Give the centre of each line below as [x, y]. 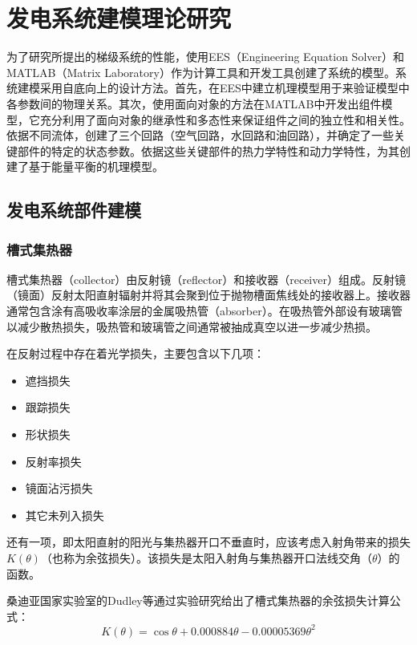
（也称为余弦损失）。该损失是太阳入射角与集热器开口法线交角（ [206, 558]
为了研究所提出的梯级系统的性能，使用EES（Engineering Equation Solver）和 [205, 57]
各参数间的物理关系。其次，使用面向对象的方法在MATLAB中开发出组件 [194, 103]
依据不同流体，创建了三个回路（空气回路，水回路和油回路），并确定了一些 [200, 135]
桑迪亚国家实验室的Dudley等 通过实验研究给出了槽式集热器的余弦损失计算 [198, 600]
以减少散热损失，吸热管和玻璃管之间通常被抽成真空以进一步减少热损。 [192, 326]
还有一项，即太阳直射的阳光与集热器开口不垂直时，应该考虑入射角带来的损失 [208, 542]
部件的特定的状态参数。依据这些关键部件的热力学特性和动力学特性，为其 [208, 150]
